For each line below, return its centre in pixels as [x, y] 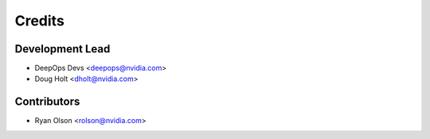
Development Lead [63, 49]
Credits [40, 21]
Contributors [47, 102]
